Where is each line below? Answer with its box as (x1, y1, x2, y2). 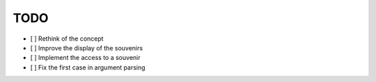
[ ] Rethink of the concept (30, 34, 104, 43)
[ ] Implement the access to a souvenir (30, 54, 141, 62)
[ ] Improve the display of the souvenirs (30, 43, 143, 52)
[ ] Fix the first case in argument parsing (30, 63, 146, 72)
